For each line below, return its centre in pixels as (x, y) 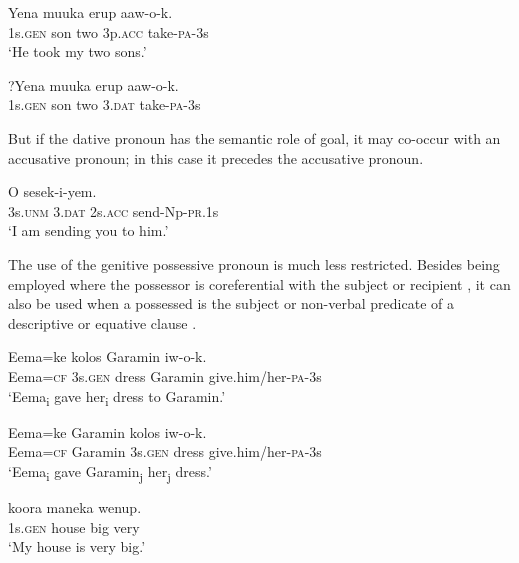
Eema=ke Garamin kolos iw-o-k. (107, 431)
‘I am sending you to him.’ (88, 230)
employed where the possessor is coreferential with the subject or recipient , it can (259, 283)
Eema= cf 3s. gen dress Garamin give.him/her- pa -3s (165, 375)
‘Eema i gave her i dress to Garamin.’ (117, 397)
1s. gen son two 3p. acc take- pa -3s (108, 31)
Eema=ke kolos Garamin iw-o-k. (107, 356)
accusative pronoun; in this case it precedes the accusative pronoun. (216, 157)
